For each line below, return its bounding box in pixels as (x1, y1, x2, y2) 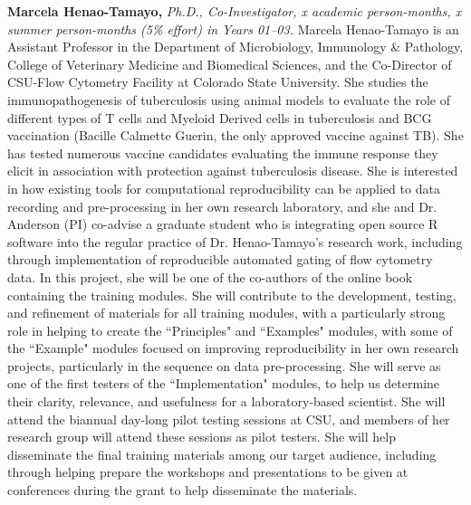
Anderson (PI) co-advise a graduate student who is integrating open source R (7, 214, 438, 233)
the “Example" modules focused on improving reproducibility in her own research (7, 338, 459, 357)
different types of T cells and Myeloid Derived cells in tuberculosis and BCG (7, 108, 432, 127)
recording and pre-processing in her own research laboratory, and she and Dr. (7, 196, 437, 215)
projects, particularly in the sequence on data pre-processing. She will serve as (7, 356, 441, 375)
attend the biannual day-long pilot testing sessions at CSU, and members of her (7, 409, 450, 428)
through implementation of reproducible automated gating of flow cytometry (7, 250, 433, 269)
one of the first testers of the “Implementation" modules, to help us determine (7, 374, 440, 393)
